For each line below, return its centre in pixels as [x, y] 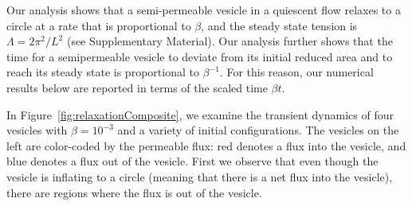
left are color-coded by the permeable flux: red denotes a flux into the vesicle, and [206, 145]
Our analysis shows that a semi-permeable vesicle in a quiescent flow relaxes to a [204, 10]
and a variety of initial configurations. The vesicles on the [258, 130]
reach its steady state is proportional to [103, 72]
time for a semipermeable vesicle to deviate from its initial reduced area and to [200, 56]
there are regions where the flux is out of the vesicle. [134, 192]
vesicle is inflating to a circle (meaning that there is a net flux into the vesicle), [200, 176]
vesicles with [37, 130]
